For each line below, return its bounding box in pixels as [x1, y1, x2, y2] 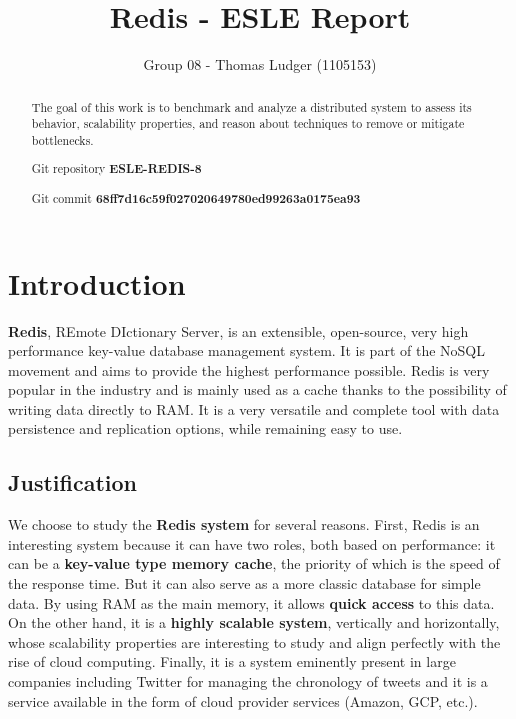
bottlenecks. [31, 131, 94, 148]
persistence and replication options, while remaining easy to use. [8, 418, 403, 439]
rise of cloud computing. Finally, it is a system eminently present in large [8, 651, 456, 672]
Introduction [8, 262, 186, 303]
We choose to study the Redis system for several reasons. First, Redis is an [8, 514, 480, 535]
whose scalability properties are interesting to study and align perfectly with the [8, 631, 501, 652]
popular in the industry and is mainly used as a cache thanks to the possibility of [8, 379, 507, 400]
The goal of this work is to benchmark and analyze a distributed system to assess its [31, 98, 472, 115]
